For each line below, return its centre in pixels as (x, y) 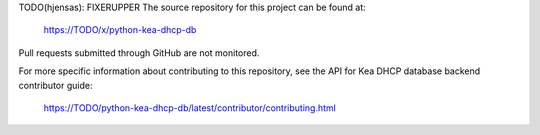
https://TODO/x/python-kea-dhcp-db (120, 30)
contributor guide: (55, 85)
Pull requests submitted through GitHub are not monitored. (139, 52)
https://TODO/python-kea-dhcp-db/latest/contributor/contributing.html (190, 107)
